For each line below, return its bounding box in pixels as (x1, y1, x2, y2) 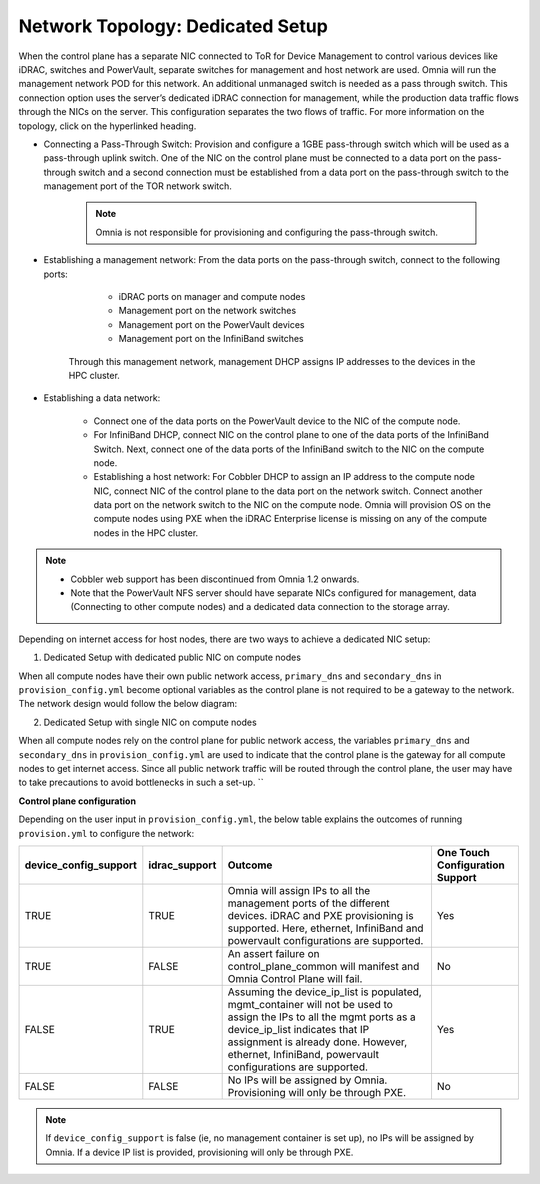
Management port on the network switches (118, 305, 297, 317)
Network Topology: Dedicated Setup (18, 15, 329, 37)
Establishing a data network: (43, 392, 161, 404)
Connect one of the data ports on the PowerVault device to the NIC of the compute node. (93, 415, 461, 427)
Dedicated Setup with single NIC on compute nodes (43, 716, 257, 728)
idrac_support (148, 858, 217, 872)
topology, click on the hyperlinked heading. (18, 120, 197, 132)
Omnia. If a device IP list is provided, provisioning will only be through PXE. (45, 1146, 354, 1158)
